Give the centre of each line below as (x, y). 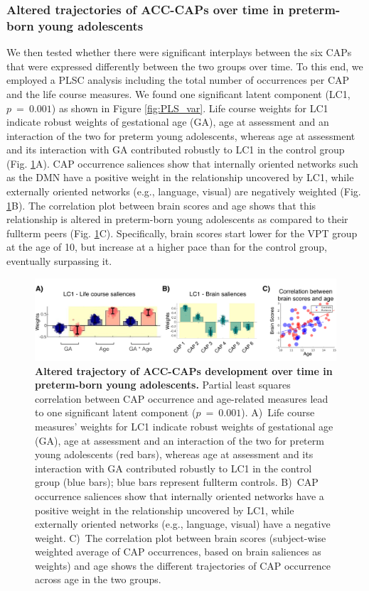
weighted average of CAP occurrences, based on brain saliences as (178, 552)
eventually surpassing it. (59, 261)
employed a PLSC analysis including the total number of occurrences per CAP (178, 80)
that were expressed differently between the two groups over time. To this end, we (185, 66)
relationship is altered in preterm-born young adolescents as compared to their (177, 219)
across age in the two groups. (98, 579)
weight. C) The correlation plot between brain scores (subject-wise (181, 537)
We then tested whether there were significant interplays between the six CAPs (179, 52)
